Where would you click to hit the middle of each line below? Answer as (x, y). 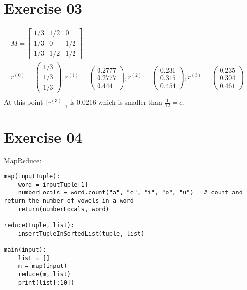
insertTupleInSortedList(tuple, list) (81, 233)
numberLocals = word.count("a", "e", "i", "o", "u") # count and (130, 193)
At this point (24, 102)
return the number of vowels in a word (69, 201)
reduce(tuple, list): (39, 225)
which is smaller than (130, 102)
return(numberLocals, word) (63, 209)
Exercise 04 (43, 137)
